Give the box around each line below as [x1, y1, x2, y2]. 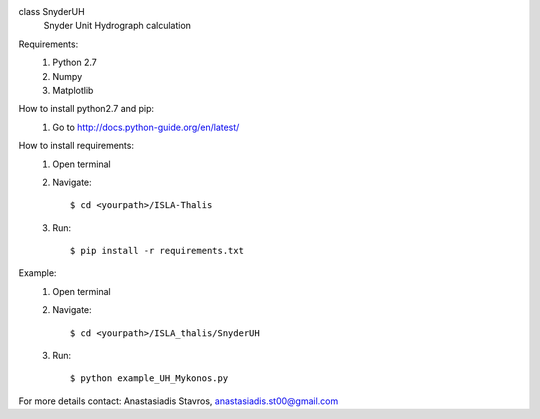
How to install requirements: [18, 140, 135, 152]
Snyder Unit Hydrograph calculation [43, 20, 192, 32]
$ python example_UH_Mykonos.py [70, 373, 229, 384]
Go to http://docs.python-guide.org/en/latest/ [52, 121, 240, 133]
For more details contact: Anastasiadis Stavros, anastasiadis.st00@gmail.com [18, 395, 339, 407]
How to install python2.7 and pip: [18, 103, 155, 115]
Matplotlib [52, 84, 94, 96]
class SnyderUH [18, 6, 85, 17]
